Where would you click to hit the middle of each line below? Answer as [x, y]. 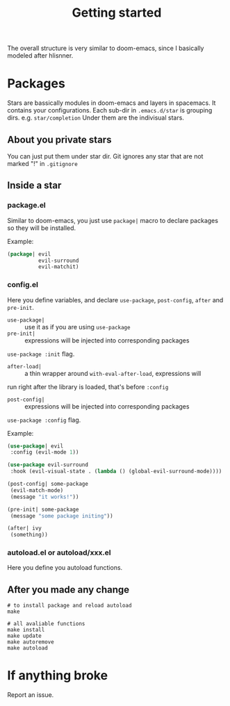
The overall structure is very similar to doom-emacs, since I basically [106, 48]
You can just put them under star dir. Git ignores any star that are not [105, 156]
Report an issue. [31, 695]
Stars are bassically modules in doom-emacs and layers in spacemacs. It [112, 103]
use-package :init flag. [41, 354]
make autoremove [31, 642]
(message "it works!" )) [44, 497]
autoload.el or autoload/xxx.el [59, 552]
